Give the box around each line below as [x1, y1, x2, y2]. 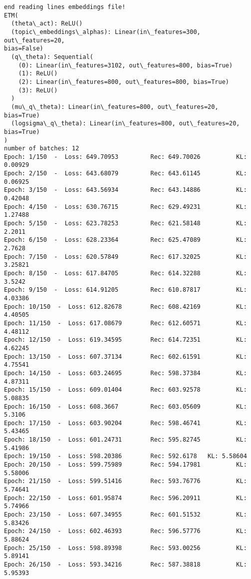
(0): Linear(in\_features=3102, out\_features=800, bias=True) [18, 61, 233, 69]
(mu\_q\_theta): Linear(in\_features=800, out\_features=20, [11, 103, 219, 110]
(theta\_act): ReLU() [11, 20, 83, 27]
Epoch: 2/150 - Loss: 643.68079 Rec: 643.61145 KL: [4, 170, 247, 177]
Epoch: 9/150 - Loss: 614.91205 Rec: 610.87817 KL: [4, 286, 247, 294]
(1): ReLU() [18, 70, 58, 77]
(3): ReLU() [18, 86, 58, 94]
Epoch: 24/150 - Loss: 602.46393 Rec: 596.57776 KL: [4, 528, 247, 535]
